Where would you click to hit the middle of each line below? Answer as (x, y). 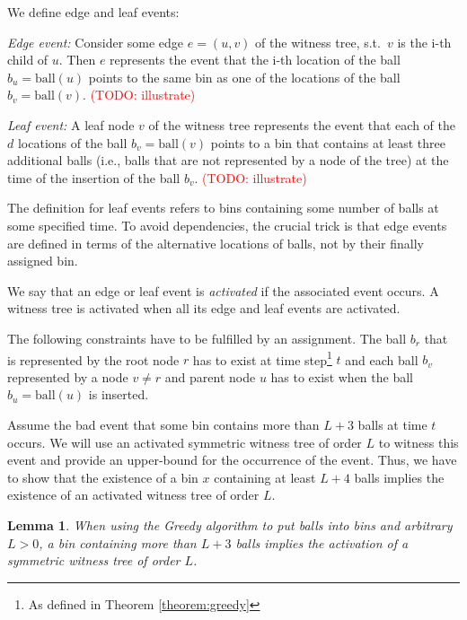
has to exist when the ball (342, 376)
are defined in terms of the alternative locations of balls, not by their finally (216, 243)
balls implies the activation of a (322, 542)
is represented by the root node (93, 359)
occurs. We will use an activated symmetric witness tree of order (185, 442)
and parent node (210, 376)
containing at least (265, 477)
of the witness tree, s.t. (318, 42)
